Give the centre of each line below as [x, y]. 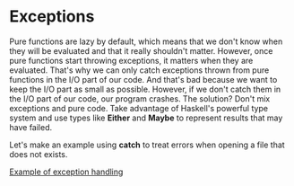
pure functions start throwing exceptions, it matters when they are [131, 60]
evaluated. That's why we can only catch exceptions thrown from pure [139, 70]
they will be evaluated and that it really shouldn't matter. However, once [141, 50]
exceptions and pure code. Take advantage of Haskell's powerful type [139, 108]
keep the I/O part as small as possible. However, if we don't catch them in [145, 89]
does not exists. [39, 154]
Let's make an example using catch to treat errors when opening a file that [147, 145]
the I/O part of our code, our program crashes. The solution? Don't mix [140, 98]
